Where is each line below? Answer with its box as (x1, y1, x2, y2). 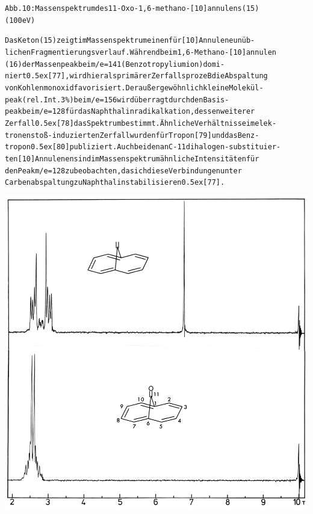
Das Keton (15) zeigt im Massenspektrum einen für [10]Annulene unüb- (5, 36, 255, 45)
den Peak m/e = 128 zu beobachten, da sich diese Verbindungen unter (5, 166, 242, 175)
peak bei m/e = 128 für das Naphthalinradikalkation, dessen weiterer (5, 107, 255, 116)
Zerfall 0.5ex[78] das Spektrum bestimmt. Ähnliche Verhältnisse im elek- (5, 119, 277, 128)
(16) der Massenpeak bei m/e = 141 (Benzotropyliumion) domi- (5, 60, 225, 69)
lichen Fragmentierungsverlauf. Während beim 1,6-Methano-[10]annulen (5, 48, 277, 57)
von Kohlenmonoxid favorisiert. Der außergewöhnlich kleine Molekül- (5, 83, 264, 92)
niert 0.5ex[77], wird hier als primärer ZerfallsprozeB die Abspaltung (5, 72, 268, 81)
